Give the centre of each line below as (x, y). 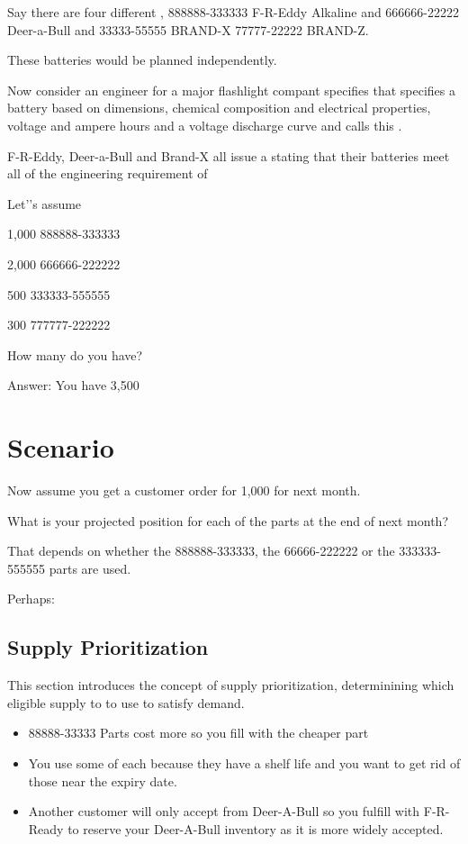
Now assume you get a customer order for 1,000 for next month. (184, 490)
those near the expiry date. (103, 780)
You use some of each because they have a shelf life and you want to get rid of (244, 762)
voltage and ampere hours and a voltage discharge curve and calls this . (205, 125)
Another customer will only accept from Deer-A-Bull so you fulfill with (224, 811)
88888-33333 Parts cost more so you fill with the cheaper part (198, 733)
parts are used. (90, 568)
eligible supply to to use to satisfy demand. (126, 702)
